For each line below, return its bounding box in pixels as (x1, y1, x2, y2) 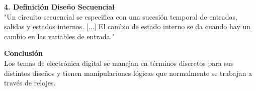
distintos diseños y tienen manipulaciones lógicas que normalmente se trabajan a (4, 67, 252, 78)
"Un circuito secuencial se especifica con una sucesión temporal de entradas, (4, 11, 237, 22)
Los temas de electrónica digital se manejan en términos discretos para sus (4, 57, 234, 68)
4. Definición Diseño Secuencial (4, 2, 115, 12)
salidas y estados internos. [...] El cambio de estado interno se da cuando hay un (4, 21, 251, 32)
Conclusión (4, 48, 43, 58)
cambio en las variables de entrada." (4, 31, 115, 41)
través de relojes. (4, 77, 56, 88)
